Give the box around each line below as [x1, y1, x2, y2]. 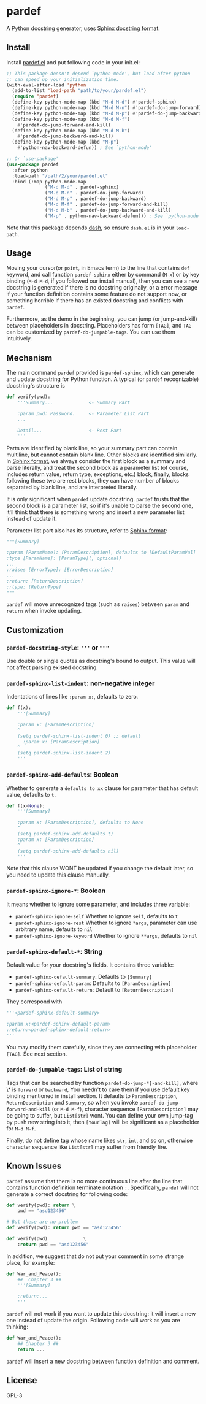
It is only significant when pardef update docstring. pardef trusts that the [6, 495, 190, 502]
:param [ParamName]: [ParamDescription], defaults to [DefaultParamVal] [6, 550, 196, 556]
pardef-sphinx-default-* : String [6, 947, 103, 956]
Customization [6, 624, 64, 635]
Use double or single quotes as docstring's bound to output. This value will [6, 658, 196, 665]
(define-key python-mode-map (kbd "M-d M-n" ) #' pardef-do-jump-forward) [12, 105, 202, 111]
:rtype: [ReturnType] [6, 584, 62, 590]
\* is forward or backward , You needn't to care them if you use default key [6, 1086, 190, 1093]
